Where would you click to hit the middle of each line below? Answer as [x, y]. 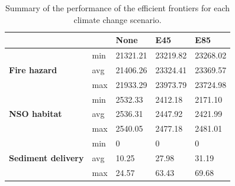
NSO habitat [36, 114]
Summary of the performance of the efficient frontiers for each [118, 8]
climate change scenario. [117, 19]
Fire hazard [33, 69]
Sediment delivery [46, 157]
